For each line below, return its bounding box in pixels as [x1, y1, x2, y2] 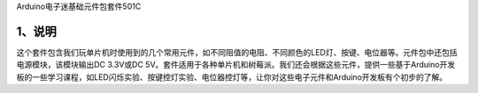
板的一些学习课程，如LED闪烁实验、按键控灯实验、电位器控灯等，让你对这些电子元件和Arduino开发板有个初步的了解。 [16, 71, 448, 82]
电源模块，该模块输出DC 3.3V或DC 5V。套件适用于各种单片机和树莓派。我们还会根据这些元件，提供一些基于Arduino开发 [16, 60, 456, 70]
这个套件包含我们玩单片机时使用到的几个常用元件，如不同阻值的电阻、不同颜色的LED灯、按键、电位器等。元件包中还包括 [16, 46, 458, 57]
